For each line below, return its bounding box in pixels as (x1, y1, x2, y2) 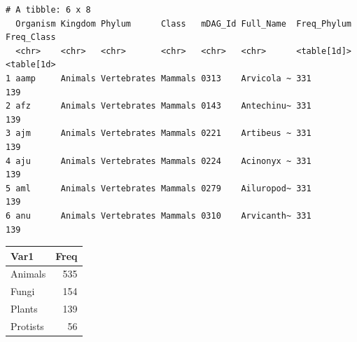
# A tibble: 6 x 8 (6, 5, 91, 15)
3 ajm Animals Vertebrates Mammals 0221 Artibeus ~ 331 (6, 128, 311, 139)
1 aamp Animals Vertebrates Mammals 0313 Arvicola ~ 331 (6, 73, 311, 83)
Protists (10, 318, 44, 333)
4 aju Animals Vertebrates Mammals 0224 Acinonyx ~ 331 (6, 156, 311, 166)
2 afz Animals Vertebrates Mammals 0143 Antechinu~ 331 (6, 101, 311, 111)
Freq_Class (6, 32, 56, 43)
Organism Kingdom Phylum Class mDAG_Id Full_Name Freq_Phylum (15, 18, 351, 29)
